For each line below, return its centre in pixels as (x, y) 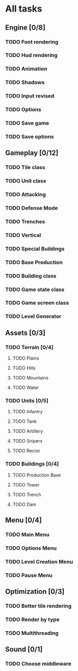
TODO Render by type (32, 619)
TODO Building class (31, 276)
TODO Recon (26, 451)
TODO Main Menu (27, 535)
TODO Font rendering (32, 42)
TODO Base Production (34, 262)
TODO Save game (27, 123)
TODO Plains (26, 358)
